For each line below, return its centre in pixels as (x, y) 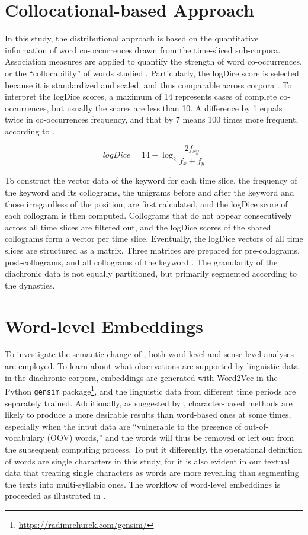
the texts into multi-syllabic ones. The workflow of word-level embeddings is (143, 484)
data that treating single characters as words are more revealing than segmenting (152, 472)
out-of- (256, 426)
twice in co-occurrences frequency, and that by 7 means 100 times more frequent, (152, 119)
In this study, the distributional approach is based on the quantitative (132, 38)
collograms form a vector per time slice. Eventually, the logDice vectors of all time (154, 238)
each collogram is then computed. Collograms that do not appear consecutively (148, 215)
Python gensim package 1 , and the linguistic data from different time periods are (150, 390)
